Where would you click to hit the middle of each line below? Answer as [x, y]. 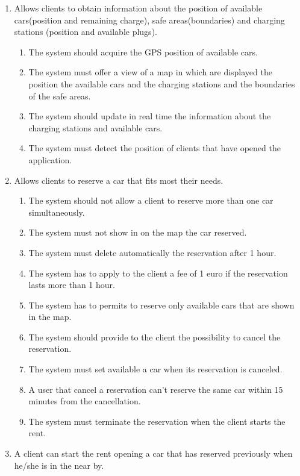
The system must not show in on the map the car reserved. [138, 232]
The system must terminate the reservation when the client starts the [157, 421]
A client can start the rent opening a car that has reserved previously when [153, 453]
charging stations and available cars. [95, 127]
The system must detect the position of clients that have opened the [155, 148]
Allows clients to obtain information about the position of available [138, 8]
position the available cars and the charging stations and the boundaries [162, 83]
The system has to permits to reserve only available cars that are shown [161, 305]
